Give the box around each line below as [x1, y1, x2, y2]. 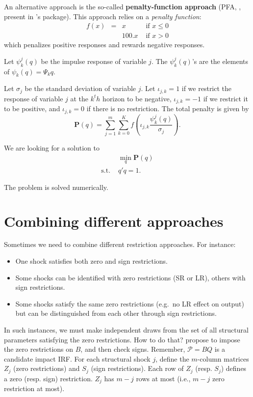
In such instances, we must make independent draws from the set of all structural [4, 325, 249, 335]
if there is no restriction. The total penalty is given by [86, 103, 249, 114]
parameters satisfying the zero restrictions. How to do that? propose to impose [4, 334, 240, 344]
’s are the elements [192, 56, 249, 66]
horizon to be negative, [102, 93, 172, 103]
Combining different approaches [4, 211, 224, 231]
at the [70, 93, 89, 103]
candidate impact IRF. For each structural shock [4, 353, 151, 364]
